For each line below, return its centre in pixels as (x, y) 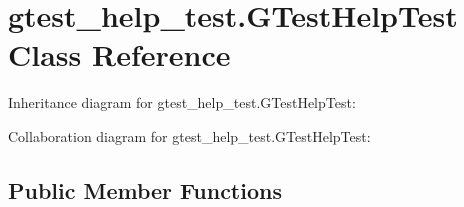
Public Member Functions (145, 189)
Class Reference (119, 54)
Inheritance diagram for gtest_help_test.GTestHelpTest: (182, 102)
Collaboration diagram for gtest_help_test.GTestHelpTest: (189, 135)
